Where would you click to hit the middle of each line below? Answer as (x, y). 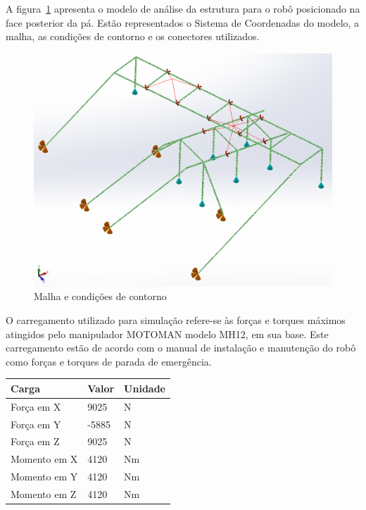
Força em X (36, 406)
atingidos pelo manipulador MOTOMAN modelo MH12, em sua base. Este (167, 334)
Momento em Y (44, 477)
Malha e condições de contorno (100, 296)
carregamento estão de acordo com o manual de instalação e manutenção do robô (181, 348)
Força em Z (35, 441)
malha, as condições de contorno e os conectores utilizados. (133, 36)
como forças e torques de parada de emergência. (109, 361)
